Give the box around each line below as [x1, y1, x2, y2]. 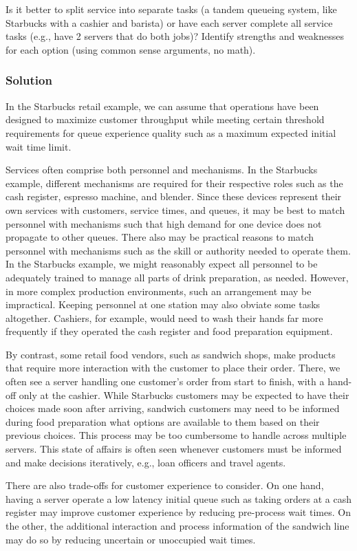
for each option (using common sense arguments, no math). [6, 42, 256, 56]
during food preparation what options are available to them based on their [6, 414, 320, 429]
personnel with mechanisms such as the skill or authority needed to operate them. [6, 243, 351, 257]
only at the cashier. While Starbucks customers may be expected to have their [19, 387, 349, 402]
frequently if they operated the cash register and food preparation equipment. [6, 324, 333, 338]
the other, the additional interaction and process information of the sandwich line [6, 519, 349, 532]
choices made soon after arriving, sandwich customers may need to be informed [6, 401, 340, 415]
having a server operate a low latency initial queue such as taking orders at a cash [6, 491, 351, 506]
